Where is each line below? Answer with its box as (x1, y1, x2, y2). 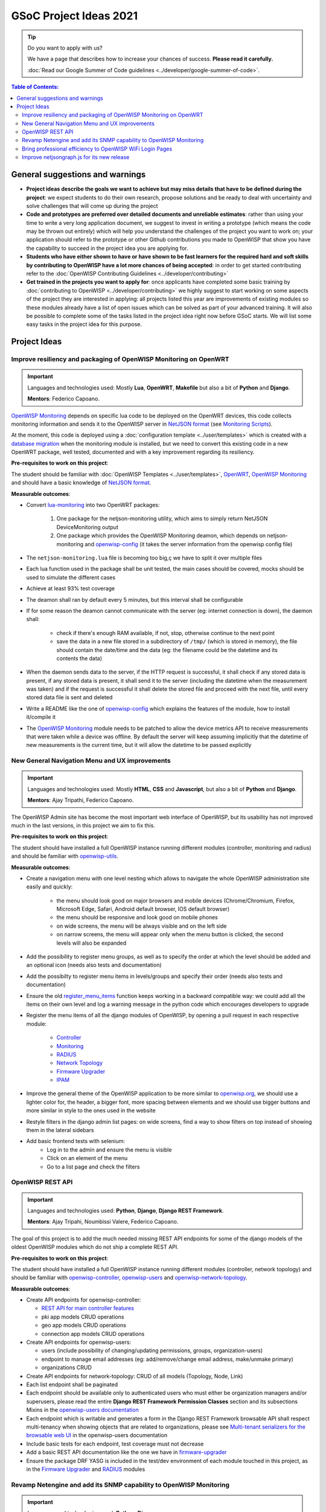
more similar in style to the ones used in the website (26, 1107, 156, 1114)
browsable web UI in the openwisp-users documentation (26, 1432, 168, 1439)
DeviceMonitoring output (56, 523, 119, 530)
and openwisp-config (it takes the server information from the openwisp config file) (85, 540, 293, 547)
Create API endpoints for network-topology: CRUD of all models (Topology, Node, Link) (26, 1372, 243, 1380)
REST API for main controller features (41, 1305, 134, 1312)
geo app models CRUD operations (41, 1321, 127, 1329)
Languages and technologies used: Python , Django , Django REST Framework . (27, 1207, 224, 1214)
